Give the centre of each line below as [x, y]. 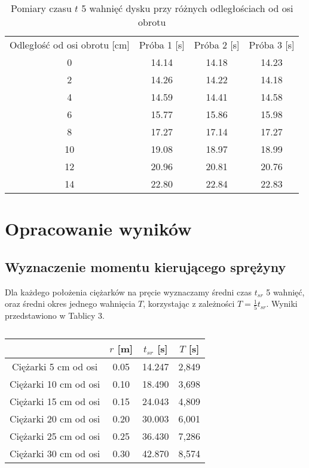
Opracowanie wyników [98, 229]
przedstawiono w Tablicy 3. [55, 315]
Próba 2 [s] [217, 45]
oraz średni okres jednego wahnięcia [70, 304]
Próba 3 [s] [272, 45]
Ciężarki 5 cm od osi [55, 367]
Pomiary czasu [41, 8]
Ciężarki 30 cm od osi [55, 454]
